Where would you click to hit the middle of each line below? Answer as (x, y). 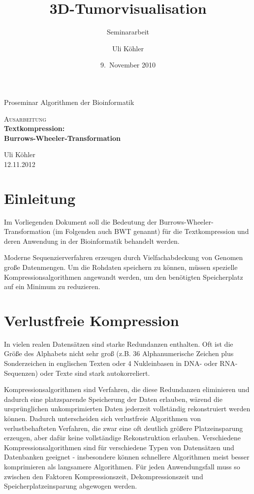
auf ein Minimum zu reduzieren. (52, 286)
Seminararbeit (128, 32)
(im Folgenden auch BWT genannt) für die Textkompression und (151, 231)
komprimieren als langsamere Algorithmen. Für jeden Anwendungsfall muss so (122, 466)
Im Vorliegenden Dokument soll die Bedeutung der (80, 221)
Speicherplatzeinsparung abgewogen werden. (71, 486)
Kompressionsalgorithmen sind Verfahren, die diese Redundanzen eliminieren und (127, 389)
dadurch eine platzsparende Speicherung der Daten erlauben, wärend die (113, 399)
